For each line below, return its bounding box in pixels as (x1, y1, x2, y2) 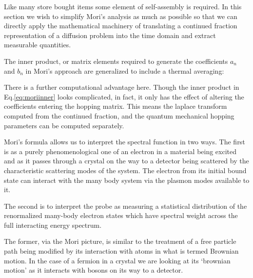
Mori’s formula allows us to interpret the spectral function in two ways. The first (4, 137, 245, 147)
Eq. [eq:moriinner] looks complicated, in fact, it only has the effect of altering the (4, 91, 244, 101)
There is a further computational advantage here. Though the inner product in (4, 82, 239, 92)
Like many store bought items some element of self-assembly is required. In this (4, 1, 242, 11)
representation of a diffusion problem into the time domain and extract (4, 30, 216, 40)
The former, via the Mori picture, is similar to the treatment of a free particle (4, 236, 236, 246)
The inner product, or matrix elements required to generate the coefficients (4, 56, 228, 66)
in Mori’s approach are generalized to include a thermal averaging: (25, 65, 224, 76)
